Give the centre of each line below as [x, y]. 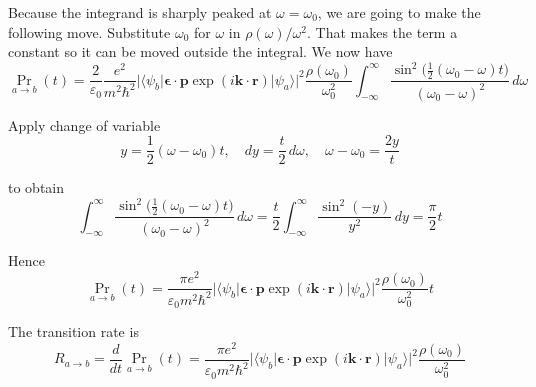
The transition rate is [73, 331]
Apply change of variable [84, 124]
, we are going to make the [399, 12]
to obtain [36, 187]
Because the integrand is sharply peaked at [140, 12]
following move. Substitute [89, 31]
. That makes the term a [382, 31]
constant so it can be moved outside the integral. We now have [200, 51]
